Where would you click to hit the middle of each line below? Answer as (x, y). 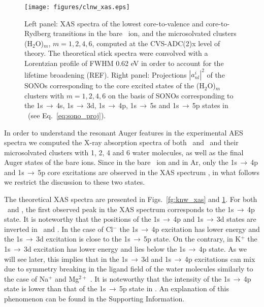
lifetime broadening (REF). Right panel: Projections (106, 74)
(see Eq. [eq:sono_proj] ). (67, 115)
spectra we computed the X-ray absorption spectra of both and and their (121, 142)
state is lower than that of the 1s (55, 288)
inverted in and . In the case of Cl (59, 229)
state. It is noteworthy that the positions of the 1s (82, 219)
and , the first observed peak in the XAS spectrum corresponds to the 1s (121, 209)
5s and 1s (164, 105)
